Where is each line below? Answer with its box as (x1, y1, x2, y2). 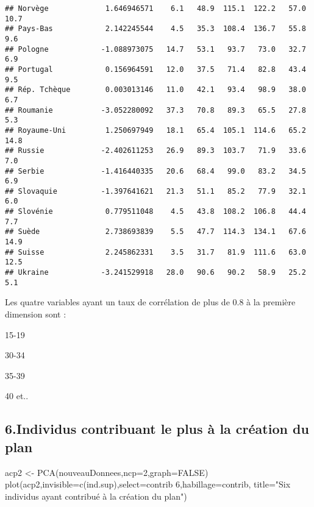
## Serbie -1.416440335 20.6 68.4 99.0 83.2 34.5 (5, 166, 306, 175)
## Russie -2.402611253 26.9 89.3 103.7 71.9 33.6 (5, 146, 306, 155)
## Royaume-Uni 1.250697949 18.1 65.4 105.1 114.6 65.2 (5, 126, 306, 135)
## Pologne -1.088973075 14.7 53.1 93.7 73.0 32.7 (5, 44, 306, 54)
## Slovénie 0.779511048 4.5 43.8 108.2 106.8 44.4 (5, 207, 306, 216)
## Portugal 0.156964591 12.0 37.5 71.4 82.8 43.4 (5, 65, 306, 74)
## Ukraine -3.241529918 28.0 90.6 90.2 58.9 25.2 (5, 268, 306, 277)
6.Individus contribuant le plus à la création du (5, 419, 309, 438)
